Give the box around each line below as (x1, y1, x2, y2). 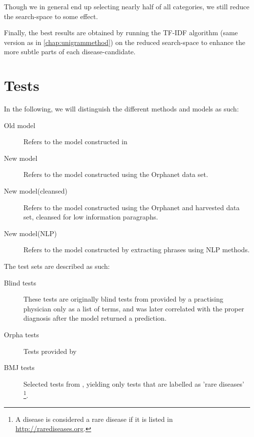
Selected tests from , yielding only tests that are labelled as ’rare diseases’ (23, 378, 244, 389)
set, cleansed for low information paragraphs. (23, 212, 158, 222)
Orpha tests (4, 329, 39, 339)
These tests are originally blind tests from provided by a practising (23, 294, 224, 304)
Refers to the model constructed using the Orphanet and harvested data (23, 202, 240, 212)
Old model (4, 120, 36, 130)
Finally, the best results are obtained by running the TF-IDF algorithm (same (4, 27, 238, 38)
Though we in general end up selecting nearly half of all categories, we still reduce (4, 1, 250, 11)
